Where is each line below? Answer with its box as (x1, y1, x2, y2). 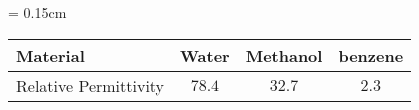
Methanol (245, 43, 323, 67)
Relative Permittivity (16, 73, 165, 97)
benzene (338, 43, 404, 67)
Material (16, 43, 85, 67)
